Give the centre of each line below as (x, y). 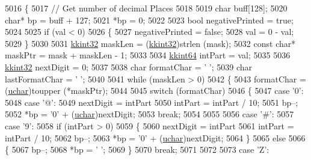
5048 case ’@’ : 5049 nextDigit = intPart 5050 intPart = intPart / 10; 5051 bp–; (152, 102)
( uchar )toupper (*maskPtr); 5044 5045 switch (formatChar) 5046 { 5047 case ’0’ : (154, 91)
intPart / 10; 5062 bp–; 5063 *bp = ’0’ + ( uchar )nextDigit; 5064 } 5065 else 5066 (155, 137)
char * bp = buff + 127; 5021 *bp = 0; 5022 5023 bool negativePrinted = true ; (149, 20)
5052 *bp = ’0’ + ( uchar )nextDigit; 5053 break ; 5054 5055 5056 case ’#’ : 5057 (149, 114)
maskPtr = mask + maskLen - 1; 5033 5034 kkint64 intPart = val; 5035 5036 (148, 55)
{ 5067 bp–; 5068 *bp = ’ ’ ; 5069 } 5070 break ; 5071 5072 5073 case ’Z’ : (137, 149)
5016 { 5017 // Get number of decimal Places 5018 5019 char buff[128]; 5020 (146, 8)
